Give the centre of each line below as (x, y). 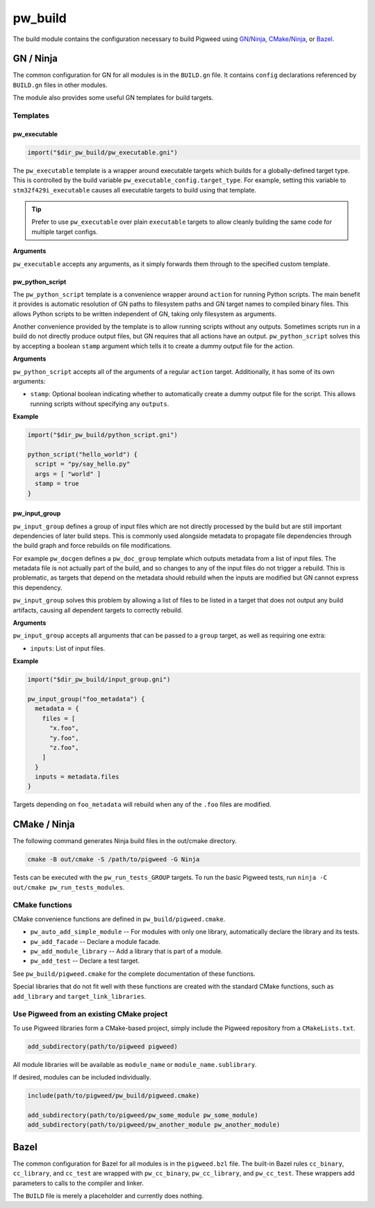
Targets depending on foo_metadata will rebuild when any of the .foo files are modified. (142, 805)
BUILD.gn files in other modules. (60, 85)
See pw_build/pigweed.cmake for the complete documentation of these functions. (134, 974)
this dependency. (37, 587)
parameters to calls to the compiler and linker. (78, 1183)
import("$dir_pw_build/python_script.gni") (103, 435)
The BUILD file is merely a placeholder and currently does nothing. (108, 1195)
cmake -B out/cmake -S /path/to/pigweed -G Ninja (114, 859)
